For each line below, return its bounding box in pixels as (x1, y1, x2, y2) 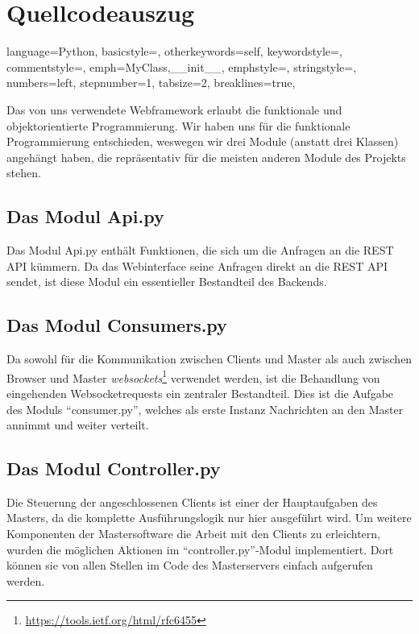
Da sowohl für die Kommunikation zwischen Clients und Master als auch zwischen (6, 350, 413, 367)
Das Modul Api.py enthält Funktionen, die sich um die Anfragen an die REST (6, 242, 394, 259)
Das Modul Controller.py (6, 456, 221, 481)
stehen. (6, 164, 41, 181)
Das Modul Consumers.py (6, 313, 227, 338)
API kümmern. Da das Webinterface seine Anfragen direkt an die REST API (6, 257, 388, 274)
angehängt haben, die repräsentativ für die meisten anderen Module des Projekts (6, 148, 406, 165)
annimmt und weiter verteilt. (6, 416, 149, 433)
